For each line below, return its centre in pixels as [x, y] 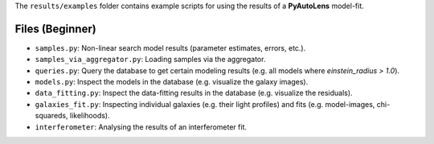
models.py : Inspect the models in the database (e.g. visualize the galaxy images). [172, 82]
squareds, [51, 116]
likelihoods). [90, 116]
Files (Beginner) [55, 29]
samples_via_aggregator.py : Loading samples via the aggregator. [150, 60]
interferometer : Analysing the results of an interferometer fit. [141, 127]
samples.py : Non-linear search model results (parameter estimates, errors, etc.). [170, 47]
